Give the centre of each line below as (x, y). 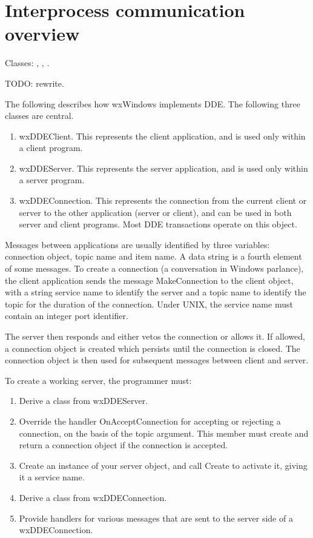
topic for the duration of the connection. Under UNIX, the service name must (149, 304)
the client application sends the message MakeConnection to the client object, (149, 280)
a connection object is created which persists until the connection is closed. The (153, 348)
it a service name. (52, 477)
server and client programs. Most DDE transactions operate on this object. (158, 224)
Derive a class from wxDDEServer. (84, 401)
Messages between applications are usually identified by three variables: (137, 244)
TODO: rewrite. (35, 83)
